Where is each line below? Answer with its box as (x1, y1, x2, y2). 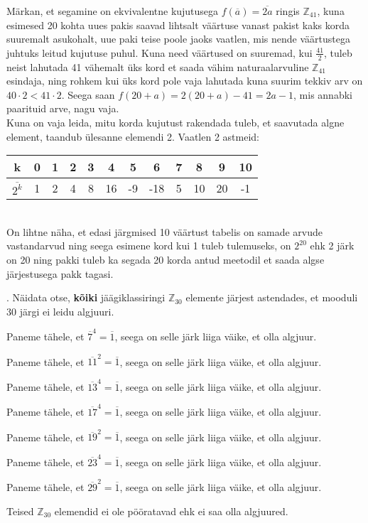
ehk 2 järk (310, 238, 355, 253)
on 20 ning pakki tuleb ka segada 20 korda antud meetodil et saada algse (6, 252, 325, 266)
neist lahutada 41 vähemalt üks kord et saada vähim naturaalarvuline (6, 59, 309, 74)
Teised (6, 503, 34, 518)
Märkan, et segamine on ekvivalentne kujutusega (6, 4, 219, 18)
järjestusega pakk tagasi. (6, 266, 114, 281)
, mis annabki (293, 87, 352, 102)
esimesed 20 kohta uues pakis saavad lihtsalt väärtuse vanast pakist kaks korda (6, 17, 350, 32)
